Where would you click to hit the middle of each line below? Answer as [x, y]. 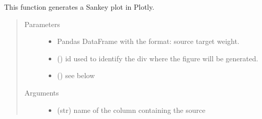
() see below [76, 75]
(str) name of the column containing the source [131, 110]
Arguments [42, 92]
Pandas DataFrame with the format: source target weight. [148, 41]
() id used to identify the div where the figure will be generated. [158, 58]
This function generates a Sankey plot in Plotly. [79, 7]
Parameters [42, 24]
